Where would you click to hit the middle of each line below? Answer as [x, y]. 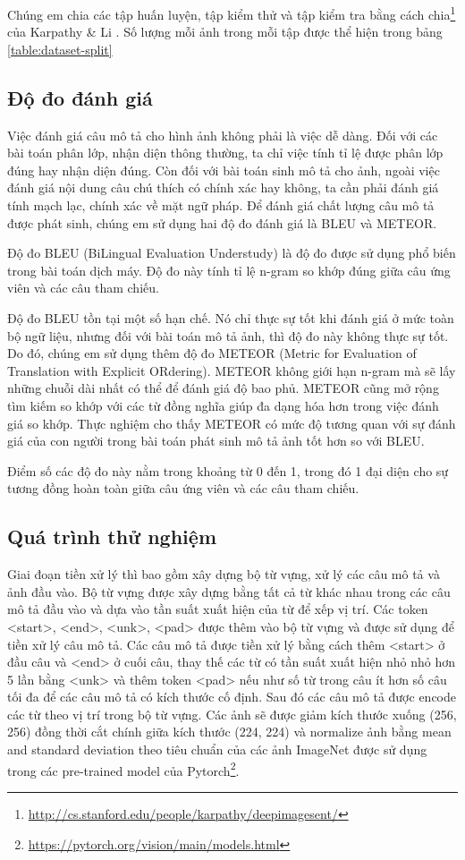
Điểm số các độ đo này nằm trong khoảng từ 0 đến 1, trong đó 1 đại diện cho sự [228, 470]
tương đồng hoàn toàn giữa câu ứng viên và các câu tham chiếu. [183, 488]
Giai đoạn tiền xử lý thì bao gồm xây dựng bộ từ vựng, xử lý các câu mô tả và [224, 574]
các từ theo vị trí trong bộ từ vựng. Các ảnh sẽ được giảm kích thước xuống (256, [232, 714]
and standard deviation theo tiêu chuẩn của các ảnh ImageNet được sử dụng [217, 749]
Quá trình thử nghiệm [112, 536]
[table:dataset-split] [60, 49]
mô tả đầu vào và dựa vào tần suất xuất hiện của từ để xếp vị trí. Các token [218, 609]
